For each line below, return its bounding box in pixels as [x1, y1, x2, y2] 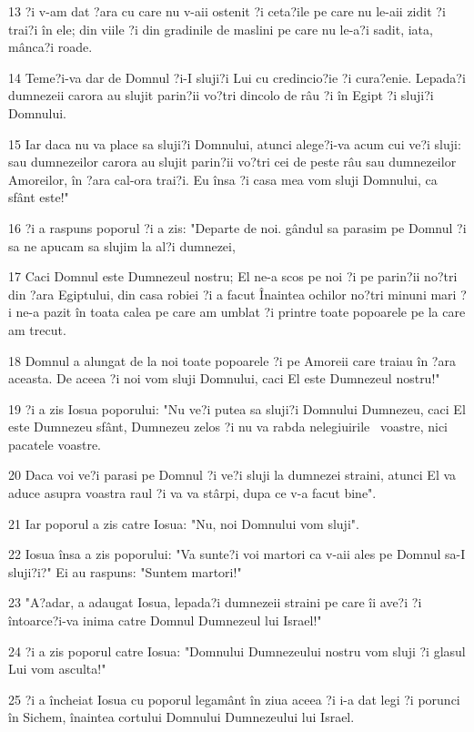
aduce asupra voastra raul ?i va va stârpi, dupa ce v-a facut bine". [8, 483, 377, 503]
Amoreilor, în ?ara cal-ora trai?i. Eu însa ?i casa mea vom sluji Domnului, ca [8, 169, 438, 188]
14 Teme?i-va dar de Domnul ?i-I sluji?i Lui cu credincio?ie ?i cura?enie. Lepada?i [8, 67, 466, 86]
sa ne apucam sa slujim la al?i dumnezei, [8, 236, 236, 255]
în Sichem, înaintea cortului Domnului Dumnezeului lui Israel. [8, 707, 355, 727]
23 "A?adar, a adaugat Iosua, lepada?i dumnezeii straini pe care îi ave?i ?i [8, 593, 422, 612]
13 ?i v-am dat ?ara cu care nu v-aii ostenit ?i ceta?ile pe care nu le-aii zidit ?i [8, 2, 446, 20]
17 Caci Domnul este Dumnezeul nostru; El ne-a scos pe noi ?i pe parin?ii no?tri [8, 267, 458, 286]
